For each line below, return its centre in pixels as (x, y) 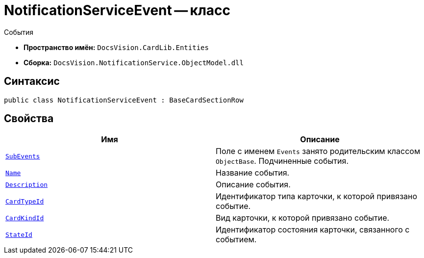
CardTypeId (25, 201)
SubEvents (23, 156)
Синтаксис (32, 81)
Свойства (29, 119)
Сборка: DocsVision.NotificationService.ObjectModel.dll (134, 62)
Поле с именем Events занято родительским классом (318, 151)
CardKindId (25, 218)
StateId (19, 234)
